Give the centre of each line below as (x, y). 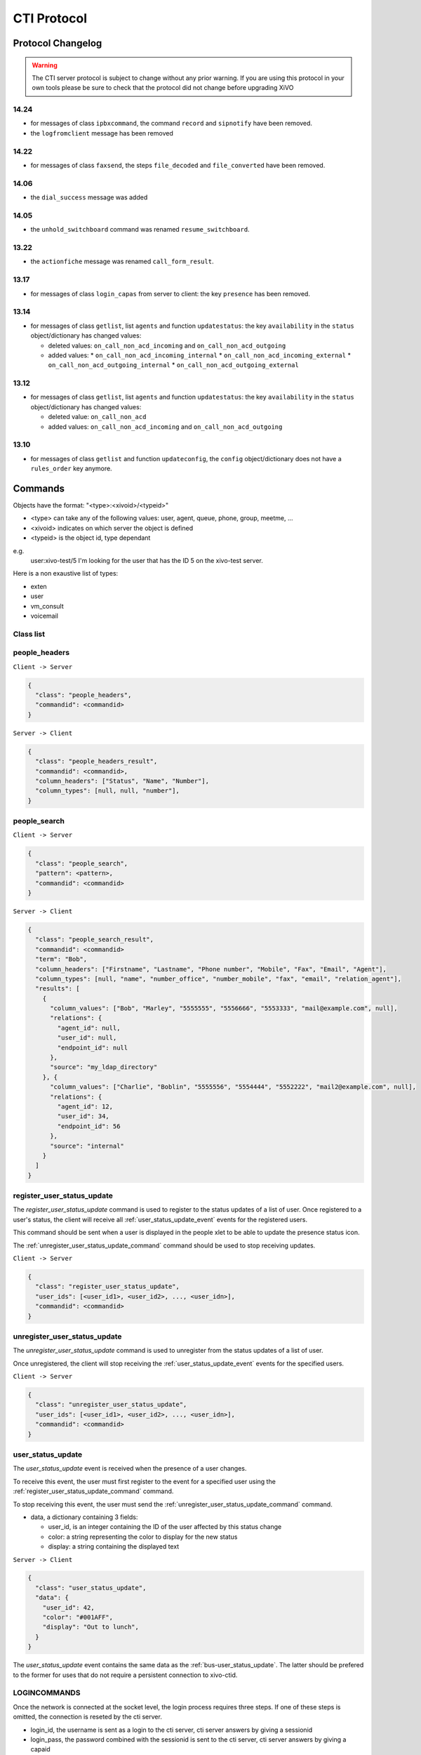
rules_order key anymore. (71, 469)
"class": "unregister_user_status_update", (111, 1405)
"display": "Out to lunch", (91, 1627)
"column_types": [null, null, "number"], (108, 791)
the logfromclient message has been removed (102, 133)
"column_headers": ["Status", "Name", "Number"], (122, 781)
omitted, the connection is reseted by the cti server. (88, 1717)
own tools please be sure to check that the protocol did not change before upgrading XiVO (163, 88)
